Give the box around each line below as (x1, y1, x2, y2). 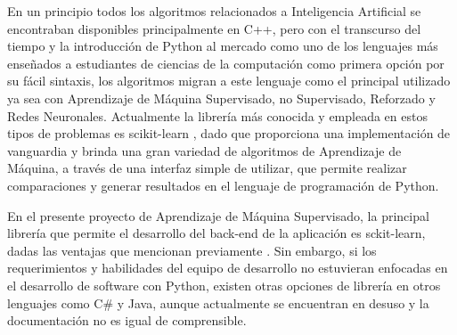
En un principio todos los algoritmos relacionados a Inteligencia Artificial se (7, 2, 421, 20)
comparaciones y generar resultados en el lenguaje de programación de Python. (7, 176, 439, 194)
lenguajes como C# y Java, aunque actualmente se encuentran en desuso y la (7, 293, 429, 312)
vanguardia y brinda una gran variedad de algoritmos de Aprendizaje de (7, 141, 402, 159)
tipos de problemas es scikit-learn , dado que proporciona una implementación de (7, 124, 451, 143)
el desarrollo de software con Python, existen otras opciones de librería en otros (7, 275, 441, 294)
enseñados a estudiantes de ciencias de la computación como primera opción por (7, 53, 445, 72)
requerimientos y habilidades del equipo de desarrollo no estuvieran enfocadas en (7, 258, 448, 277)
